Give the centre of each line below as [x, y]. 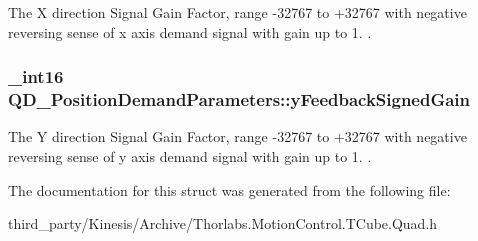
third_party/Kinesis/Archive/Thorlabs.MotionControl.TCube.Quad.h [223, 223]
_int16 [36, 76]
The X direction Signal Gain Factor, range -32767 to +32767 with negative [237, 12]
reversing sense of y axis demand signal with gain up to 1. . [190, 155]
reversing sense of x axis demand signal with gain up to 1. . [190, 31]
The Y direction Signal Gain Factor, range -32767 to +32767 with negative [237, 136]
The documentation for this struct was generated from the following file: [229, 189]
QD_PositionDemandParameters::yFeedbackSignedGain [239, 99]
